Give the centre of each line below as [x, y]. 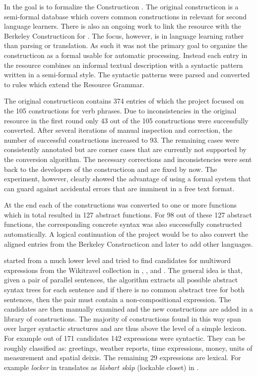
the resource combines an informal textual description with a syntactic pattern [124, 65]
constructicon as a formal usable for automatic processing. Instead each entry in [126, 55]
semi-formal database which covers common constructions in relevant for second [126, 16]
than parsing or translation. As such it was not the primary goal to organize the [126, 45]
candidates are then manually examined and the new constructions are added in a [128, 309]
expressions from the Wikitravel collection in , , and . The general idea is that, [123, 270]
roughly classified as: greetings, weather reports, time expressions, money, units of [128, 348]
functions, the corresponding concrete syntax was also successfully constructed [123, 224]
